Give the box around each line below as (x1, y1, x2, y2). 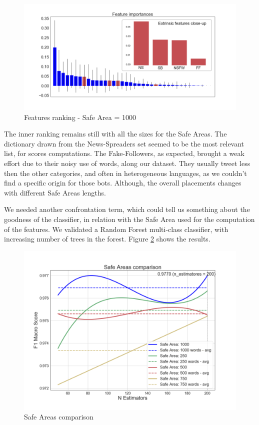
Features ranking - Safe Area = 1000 (24, 111, 136, 122)
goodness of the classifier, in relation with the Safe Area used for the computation (4, 213, 255, 224)
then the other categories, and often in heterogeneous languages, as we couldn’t (4, 167, 247, 178)
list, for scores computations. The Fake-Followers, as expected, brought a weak (4, 148, 244, 158)
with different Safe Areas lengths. (4, 187, 106, 197)
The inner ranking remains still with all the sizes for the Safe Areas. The (4, 128, 227, 139)
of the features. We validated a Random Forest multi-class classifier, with (4, 223, 228, 234)
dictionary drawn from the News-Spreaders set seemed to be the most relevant (4, 138, 244, 148)
